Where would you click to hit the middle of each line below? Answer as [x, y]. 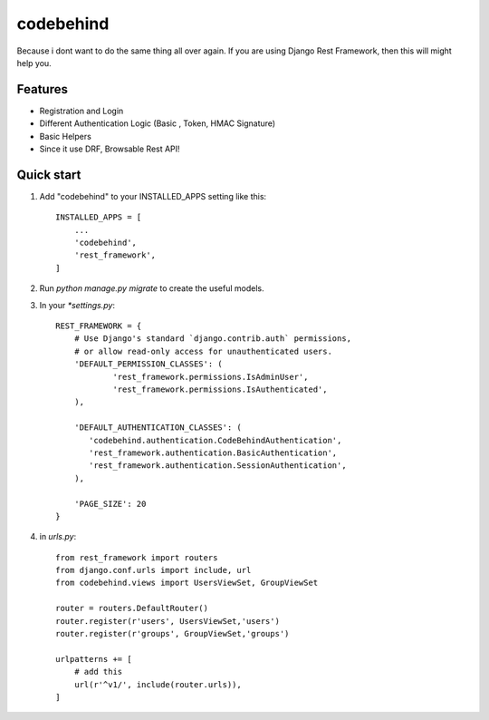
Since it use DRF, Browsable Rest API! [110, 149]
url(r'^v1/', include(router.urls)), [158, 684]
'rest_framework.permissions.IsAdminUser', [211, 377]
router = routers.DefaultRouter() [132, 608]
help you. [34, 63]
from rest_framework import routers [137, 557]
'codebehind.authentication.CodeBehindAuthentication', [216, 440]
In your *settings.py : [77, 305]
